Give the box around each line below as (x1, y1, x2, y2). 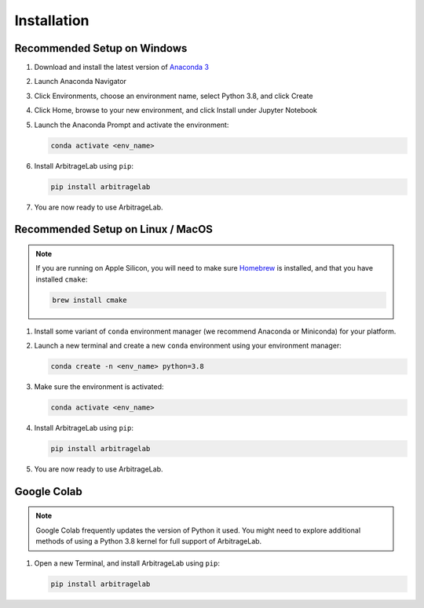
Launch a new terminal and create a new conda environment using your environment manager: (34, 341, 342, 351)
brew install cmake (52, 295, 127, 304)
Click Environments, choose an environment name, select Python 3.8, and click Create (34, 91, 313, 100)
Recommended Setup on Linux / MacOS (14, 223, 214, 236)
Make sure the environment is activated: (34, 382, 164, 391)
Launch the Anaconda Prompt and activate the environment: (34, 120, 229, 129)
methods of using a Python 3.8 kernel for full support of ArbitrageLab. (35, 537, 262, 546)
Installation (14, 12, 90, 29)
